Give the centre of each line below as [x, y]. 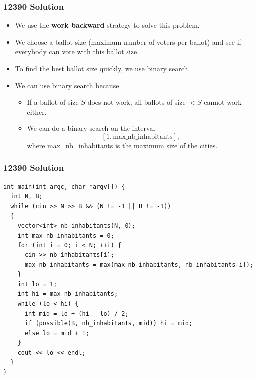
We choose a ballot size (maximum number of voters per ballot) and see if [128, 42]
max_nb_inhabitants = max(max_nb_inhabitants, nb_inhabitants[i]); [139, 265]
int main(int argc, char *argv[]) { [64, 187]
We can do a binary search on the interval [91, 128]
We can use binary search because [67, 85]
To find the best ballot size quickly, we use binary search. [103, 68]
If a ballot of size [53, 102]
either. [37, 111]
